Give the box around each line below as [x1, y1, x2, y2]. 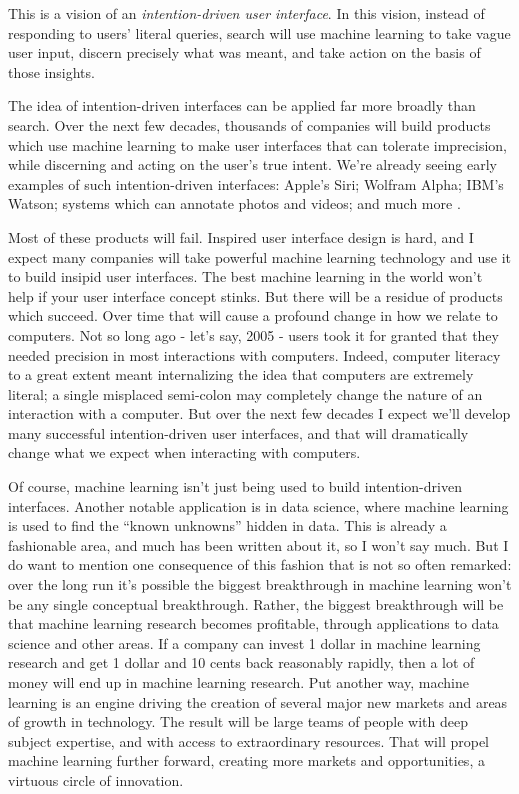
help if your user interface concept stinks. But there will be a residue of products [8, 285, 503, 306]
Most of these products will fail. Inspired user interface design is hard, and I [8, 226, 474, 247]
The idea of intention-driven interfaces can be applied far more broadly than [8, 95, 476, 116]
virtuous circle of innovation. [8, 769, 184, 790]
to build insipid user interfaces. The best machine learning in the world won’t [8, 266, 483, 287]
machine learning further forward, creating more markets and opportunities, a [8, 750, 485, 771]
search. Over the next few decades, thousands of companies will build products [8, 114, 491, 135]
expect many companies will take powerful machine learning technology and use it [8, 246, 512, 267]
